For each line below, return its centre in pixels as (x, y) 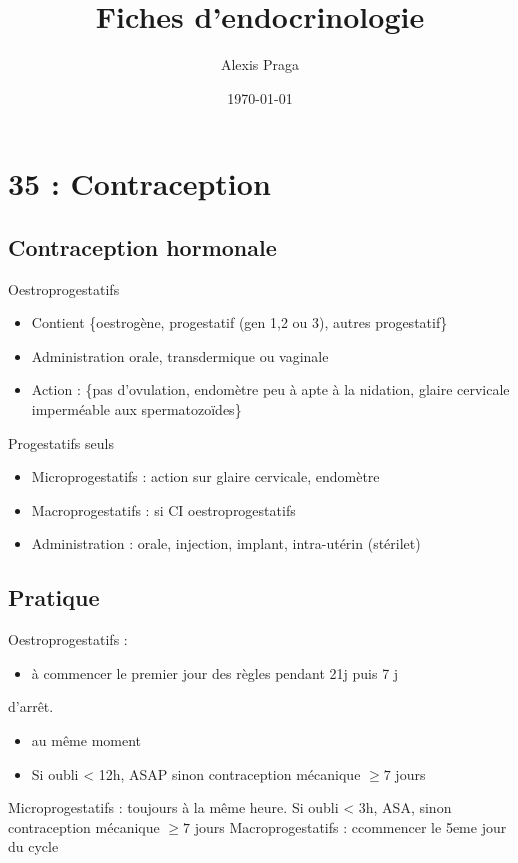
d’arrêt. (31, 706)
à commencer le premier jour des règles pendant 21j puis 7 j (215, 672)
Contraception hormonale (142, 246)
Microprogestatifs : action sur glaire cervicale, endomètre (205, 476)
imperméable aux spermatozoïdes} (136, 409)
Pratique (54, 597)
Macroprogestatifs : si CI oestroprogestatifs (163, 509)
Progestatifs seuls (61, 442)
